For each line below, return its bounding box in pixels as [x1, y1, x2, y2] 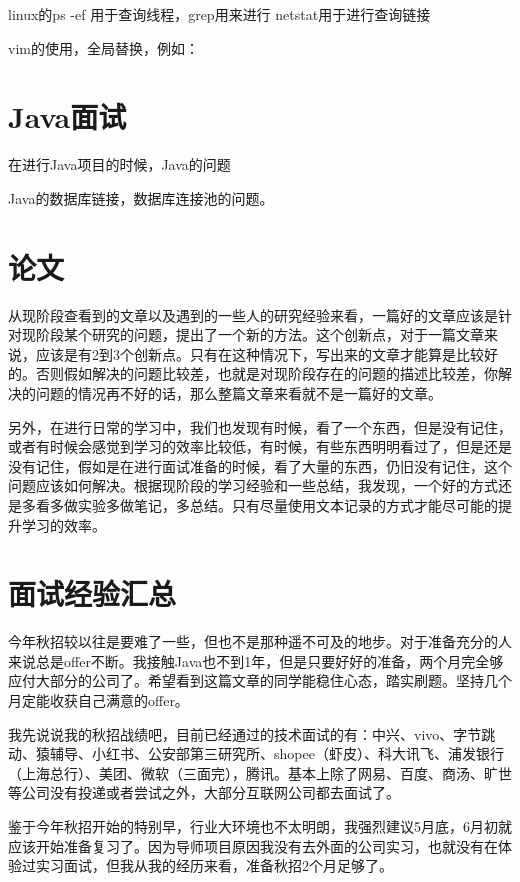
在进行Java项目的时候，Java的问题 [8, 154, 231, 175]
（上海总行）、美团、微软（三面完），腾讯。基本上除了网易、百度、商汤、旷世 [8, 762, 512, 783]
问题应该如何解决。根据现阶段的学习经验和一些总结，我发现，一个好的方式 [8, 475, 498, 496]
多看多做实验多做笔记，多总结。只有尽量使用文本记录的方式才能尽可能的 [21, 494, 498, 515]
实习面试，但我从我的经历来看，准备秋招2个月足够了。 [35, 855, 393, 876]
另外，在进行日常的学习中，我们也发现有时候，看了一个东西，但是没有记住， [8, 416, 512, 437]
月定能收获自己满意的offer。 [8, 690, 189, 711]
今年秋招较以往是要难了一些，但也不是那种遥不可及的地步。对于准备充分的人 [8, 631, 512, 652]
